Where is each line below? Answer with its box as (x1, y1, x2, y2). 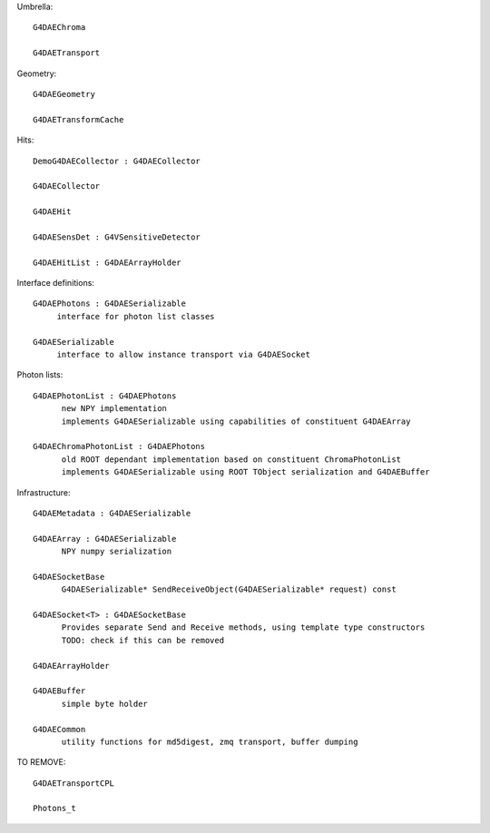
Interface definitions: (16, 278, 95, 289)
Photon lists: (16, 369, 64, 380)
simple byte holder (61, 699, 149, 709)
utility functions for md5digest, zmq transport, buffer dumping (61, 736, 358, 747)
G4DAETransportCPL (33, 778, 115, 789)
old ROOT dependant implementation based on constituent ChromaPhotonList (61, 454, 402, 465)
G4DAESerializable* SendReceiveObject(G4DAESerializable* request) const (61, 584, 397, 594)
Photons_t (33, 803, 76, 814)
